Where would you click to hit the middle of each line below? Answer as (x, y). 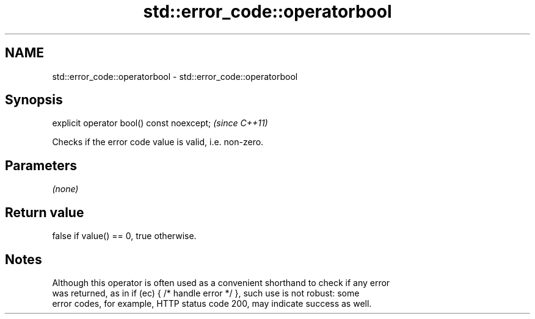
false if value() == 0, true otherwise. (124, 236)
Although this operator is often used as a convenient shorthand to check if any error (221, 282)
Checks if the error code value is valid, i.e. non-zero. (158, 142)
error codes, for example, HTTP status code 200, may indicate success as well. (212, 303)
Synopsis (34, 100)
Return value (45, 212)
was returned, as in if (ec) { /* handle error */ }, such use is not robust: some (206, 293)
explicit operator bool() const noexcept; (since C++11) (160, 123)
